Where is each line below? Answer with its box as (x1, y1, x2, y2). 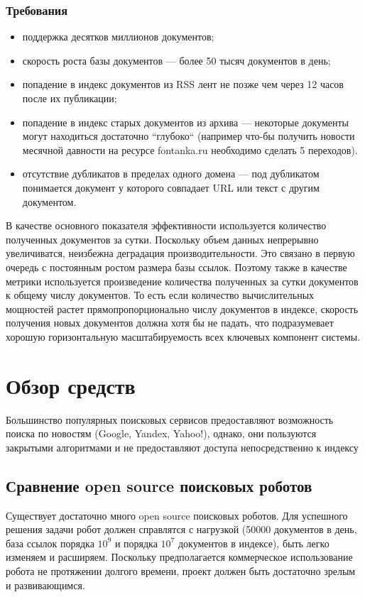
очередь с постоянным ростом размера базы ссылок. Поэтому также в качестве (6, 259, 347, 274)
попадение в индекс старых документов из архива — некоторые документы (22, 114, 349, 129)
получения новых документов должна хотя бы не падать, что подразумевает (6, 315, 334, 330)
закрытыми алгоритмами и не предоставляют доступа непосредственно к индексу (6, 439, 359, 454)
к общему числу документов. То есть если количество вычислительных (6, 287, 315, 302)
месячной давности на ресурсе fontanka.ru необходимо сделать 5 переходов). (22, 142, 358, 157)
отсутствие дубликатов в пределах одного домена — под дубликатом (22, 166, 320, 181)
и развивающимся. (6, 577, 85, 592)
